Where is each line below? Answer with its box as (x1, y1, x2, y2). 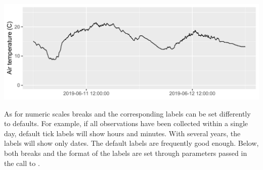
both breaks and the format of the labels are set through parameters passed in (4, 147, 247, 158)
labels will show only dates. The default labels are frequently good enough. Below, (4, 138, 259, 148)
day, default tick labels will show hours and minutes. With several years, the (4, 128, 241, 138)
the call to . (4, 157, 40, 168)
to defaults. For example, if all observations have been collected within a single (4, 118, 248, 129)
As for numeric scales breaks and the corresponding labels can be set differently (4, 108, 251, 119)
